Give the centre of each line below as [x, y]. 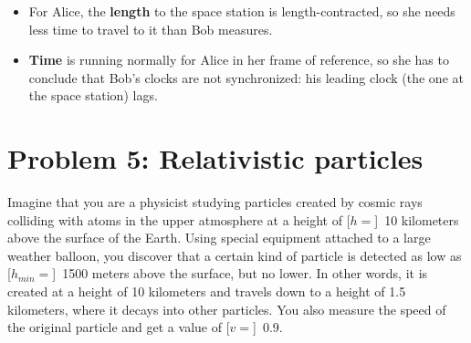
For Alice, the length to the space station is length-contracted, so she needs [242, 11]
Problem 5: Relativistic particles [215, 158]
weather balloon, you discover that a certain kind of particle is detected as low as [235, 255]
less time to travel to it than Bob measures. [151, 29]
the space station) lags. [93, 95]
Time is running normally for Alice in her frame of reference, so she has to [239, 60]
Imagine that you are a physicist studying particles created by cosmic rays [215, 202]
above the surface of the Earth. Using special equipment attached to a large [219, 238]
